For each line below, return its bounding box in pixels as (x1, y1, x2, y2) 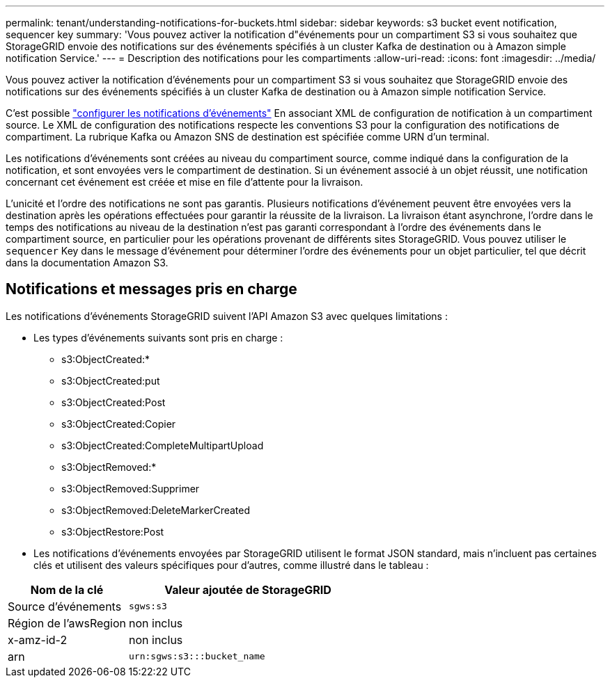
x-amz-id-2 (8, 632, 68, 647)
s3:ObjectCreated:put (61, 374, 160, 387)
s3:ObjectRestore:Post (61, 525, 164, 538)
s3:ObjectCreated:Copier (61, 417, 176, 430)
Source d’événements (8, 599, 122, 613)
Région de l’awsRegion (8, 616, 127, 630)
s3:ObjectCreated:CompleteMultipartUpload (61, 439, 264, 451)
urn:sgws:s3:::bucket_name (129, 651, 265, 662)
